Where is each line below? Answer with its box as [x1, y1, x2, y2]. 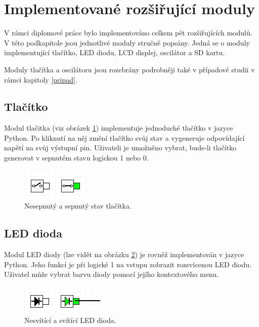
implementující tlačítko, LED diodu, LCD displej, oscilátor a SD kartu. [4, 47, 225, 58]
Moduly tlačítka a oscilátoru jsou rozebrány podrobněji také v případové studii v [4, 64, 255, 74]
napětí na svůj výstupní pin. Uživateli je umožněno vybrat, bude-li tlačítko [4, 142, 237, 153]
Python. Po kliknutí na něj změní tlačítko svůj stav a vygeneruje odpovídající [4, 132, 245, 143]
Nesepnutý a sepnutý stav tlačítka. [24, 200, 132, 211]
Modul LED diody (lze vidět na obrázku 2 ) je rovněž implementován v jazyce [4, 249, 244, 260]
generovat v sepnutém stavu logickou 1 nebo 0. [4, 152, 149, 163]
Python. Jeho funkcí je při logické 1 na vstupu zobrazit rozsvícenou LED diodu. [4, 259, 251, 269]
